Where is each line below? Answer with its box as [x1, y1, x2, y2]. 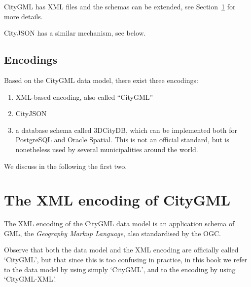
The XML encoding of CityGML [4, 190, 231, 210]
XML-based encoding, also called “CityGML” [15, 91, 153, 102]
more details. [4, 11, 43, 21]
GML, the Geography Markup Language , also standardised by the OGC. [4, 228, 221, 238]
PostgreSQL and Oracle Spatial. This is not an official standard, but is [15, 134, 229, 145]
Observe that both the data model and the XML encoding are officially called [4, 245, 239, 255]
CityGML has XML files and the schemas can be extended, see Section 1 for [4, 1, 236, 11]
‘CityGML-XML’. [4, 274, 56, 284]
